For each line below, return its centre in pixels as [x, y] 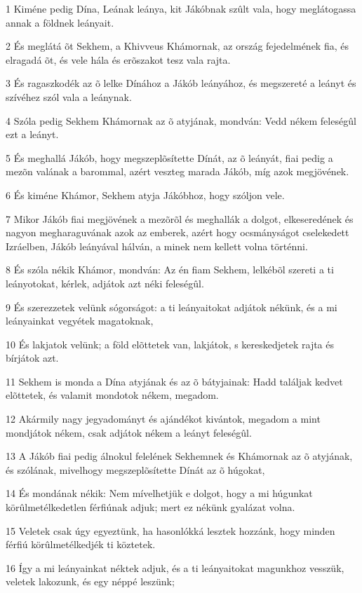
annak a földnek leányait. [60, 22]
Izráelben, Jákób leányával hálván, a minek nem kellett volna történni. [157, 246]
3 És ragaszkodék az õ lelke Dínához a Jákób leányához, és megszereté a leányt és [181, 83]
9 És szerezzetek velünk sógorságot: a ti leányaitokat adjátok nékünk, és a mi [172, 307]
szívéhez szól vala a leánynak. [69, 96]
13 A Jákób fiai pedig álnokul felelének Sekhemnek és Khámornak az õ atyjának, [179, 456]
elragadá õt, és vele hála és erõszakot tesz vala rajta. [118, 59]
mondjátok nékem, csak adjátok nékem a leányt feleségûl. [129, 432]
